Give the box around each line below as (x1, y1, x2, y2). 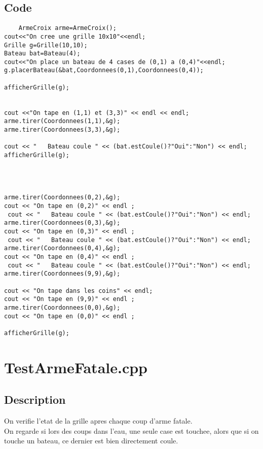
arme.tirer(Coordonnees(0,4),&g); (4, 245, 121, 252)
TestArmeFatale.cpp (4, 356, 147, 377)
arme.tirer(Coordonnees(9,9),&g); (4, 270, 121, 278)
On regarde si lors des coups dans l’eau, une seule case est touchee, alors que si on (4, 425, 259, 436)
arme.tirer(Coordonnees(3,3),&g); (4, 126, 121, 134)
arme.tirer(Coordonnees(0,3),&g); (4, 219, 121, 227)
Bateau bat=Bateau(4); (4, 50, 81, 57)
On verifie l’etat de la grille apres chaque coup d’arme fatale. (4, 415, 193, 426)
